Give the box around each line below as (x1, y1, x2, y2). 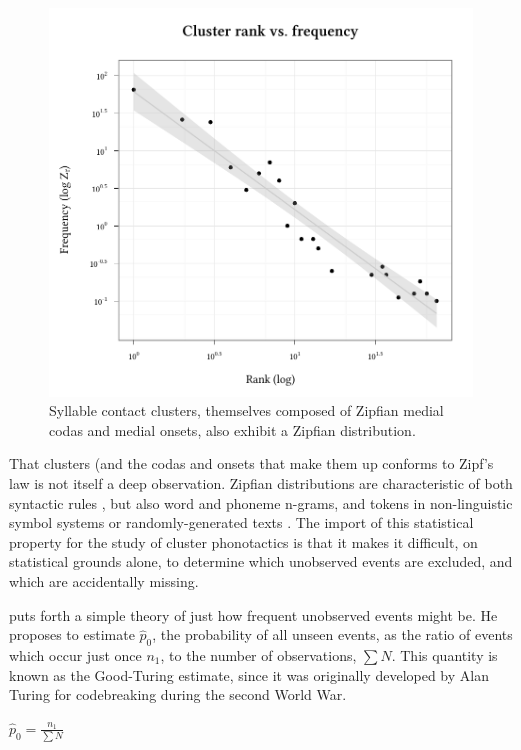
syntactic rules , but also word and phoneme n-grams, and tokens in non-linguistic (9, 492, 513, 513)
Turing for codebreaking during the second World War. (9, 684, 347, 705)
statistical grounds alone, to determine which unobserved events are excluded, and (9, 551, 513, 572)
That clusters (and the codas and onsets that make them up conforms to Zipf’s (9, 453, 494, 474)
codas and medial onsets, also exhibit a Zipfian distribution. (49, 419, 416, 440)
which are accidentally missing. (9, 571, 199, 591)
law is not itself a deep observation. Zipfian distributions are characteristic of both (9, 473, 513, 494)
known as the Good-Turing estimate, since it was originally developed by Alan (9, 664, 489, 685)
